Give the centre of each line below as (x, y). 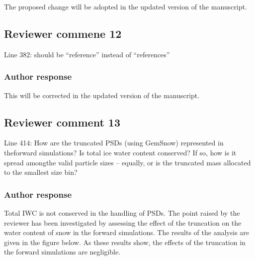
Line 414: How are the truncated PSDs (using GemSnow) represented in (114, 143)
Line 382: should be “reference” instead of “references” (87, 54)
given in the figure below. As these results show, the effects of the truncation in (125, 242)
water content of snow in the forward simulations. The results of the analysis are (127, 232)
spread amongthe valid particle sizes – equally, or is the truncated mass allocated (127, 162)
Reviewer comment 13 (62, 122)
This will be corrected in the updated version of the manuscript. (102, 95)
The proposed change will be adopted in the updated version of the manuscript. (126, 6)
